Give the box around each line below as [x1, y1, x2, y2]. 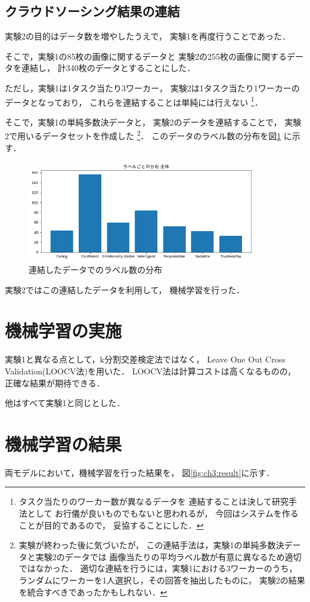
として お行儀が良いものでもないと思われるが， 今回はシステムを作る [27, 507, 299, 520]
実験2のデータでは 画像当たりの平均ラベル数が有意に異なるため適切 [35, 550, 302, 563]
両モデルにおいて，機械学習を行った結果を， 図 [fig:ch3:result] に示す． [5, 466, 275, 478]
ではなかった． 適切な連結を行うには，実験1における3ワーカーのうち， [18, 562, 297, 575]
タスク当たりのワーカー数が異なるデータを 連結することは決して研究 [18, 495, 289, 508]
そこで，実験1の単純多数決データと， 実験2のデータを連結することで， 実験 [5, 115, 302, 128]
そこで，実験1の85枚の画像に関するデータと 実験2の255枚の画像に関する [5, 50, 287, 62]
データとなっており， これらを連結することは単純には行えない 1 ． [5, 94, 263, 108]
